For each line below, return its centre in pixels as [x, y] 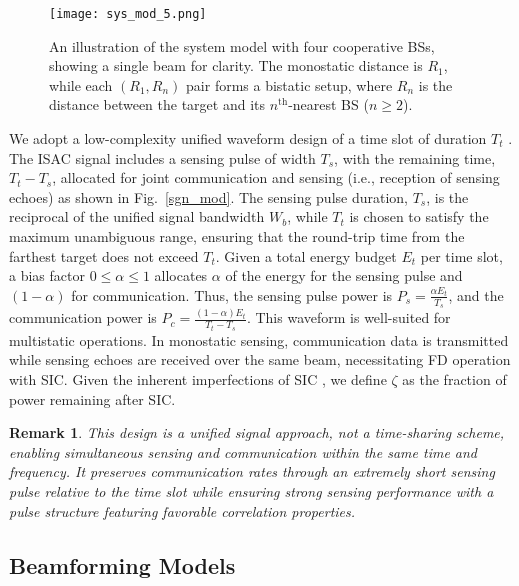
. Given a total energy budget [306, 255]
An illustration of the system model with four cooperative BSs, [242, 45]
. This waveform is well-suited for [348, 317]
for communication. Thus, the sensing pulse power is [232, 294]
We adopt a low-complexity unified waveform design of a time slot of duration [248, 138]
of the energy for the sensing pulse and [344, 275]
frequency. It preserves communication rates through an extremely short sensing [252, 471]
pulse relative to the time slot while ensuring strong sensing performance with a [251, 490]
